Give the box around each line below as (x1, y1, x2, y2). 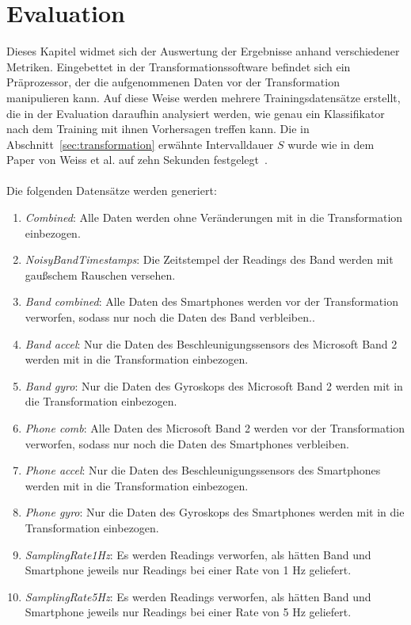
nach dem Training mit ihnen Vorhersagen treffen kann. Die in (6, 120, 310, 137)
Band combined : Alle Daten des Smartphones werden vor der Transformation (25, 293, 398, 310)
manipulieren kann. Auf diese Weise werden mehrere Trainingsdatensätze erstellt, (6, 89, 401, 105)
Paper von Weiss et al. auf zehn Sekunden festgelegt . (6, 151, 268, 168)
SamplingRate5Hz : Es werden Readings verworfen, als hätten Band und (25, 588, 371, 604)
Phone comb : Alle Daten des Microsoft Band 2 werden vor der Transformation (25, 420, 405, 436)
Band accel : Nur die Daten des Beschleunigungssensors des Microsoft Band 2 (25, 335, 398, 352)
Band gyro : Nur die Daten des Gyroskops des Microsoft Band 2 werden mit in (25, 377, 403, 394)
